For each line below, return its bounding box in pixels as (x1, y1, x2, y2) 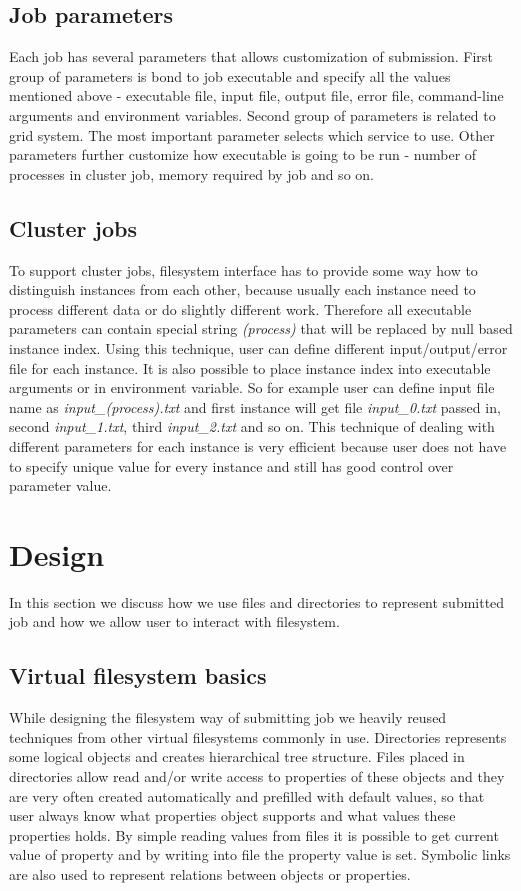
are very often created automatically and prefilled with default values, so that (9, 785, 485, 806)
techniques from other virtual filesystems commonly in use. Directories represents (9, 726, 507, 747)
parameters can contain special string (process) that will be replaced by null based (9, 318, 513, 339)
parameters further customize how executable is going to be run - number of (9, 144, 477, 165)
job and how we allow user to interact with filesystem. (9, 611, 340, 632)
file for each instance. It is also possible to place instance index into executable (9, 357, 491, 378)
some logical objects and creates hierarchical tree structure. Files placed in (9, 746, 465, 767)
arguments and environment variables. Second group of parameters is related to (9, 104, 496, 125)
